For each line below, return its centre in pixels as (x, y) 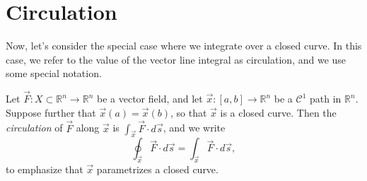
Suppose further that (51, 112)
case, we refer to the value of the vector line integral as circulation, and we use (176, 59)
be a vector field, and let (150, 99)
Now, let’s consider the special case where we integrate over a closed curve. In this (184, 46)
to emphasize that (45, 169)
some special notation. (54, 73)
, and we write (194, 128)
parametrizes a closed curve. (157, 169)
